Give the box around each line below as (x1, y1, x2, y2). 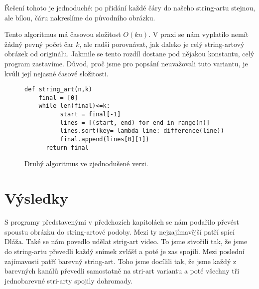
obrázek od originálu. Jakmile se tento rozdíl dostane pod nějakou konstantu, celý (4, 48, 255, 59)
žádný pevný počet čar (4, 38, 74, 49)
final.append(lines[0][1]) (60, 136, 149, 143)
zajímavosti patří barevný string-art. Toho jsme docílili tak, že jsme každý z (4, 256, 237, 266)
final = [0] (38, 94, 78, 101)
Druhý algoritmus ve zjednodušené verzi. (24, 158, 148, 169)
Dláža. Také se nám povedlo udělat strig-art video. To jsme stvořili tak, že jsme (4, 236, 248, 247)
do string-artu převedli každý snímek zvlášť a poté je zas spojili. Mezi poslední (4, 246, 245, 256)
